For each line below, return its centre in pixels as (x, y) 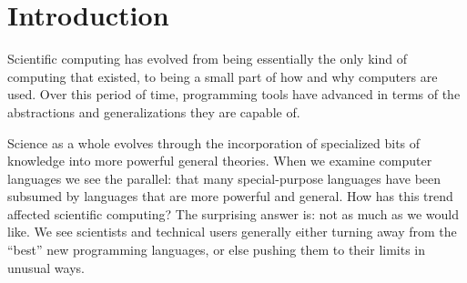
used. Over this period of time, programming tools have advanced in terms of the (234, 94)
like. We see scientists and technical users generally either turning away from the (232, 232)
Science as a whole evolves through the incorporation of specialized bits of (214, 142)
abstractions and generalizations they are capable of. (154, 111)
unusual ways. (46, 267)
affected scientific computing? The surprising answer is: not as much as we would (233, 213)
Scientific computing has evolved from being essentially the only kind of (207, 59)
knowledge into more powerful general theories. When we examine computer (220, 161)
